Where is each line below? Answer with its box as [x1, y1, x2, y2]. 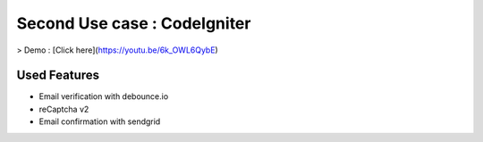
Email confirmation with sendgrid [38, 116, 161, 127]
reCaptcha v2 [38, 104, 89, 114]
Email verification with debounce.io [38, 91, 169, 102]
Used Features [16, 68, 100, 83]
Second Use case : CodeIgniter [16, 13, 251, 33]
